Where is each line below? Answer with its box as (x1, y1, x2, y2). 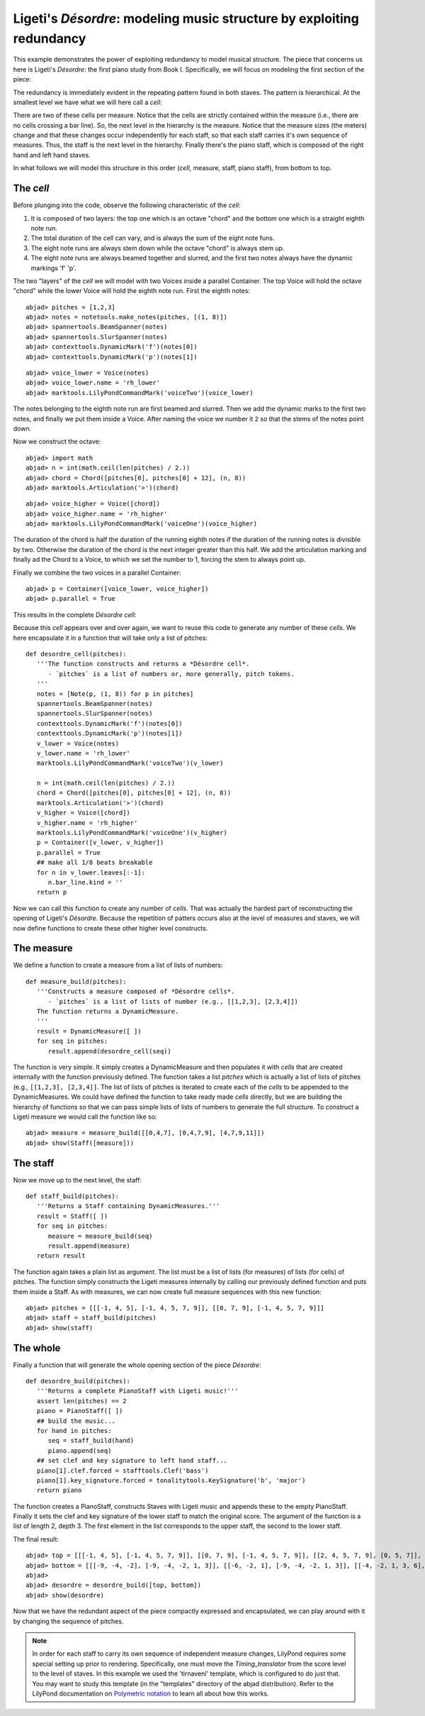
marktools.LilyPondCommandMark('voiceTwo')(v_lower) (36, 759, 224, 768)
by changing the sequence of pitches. (13, 1617, 124, 1625)
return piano (36, 1486, 82, 1495)
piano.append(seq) (47, 1446, 112, 1454)
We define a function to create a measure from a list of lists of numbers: (13, 961, 223, 970)
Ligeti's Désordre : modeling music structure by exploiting (13, 11, 359, 26)
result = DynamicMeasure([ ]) (36, 1027, 142, 1035)
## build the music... (36, 1417, 116, 1425)
